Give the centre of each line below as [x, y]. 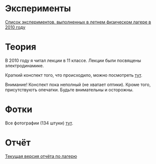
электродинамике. [24, 65]
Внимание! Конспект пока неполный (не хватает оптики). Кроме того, [78, 84]
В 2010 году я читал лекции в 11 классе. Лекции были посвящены [73, 60]
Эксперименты [38, 9]
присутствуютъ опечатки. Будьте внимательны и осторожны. [69, 90]
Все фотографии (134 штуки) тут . [39, 123]
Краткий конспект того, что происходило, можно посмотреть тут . [74, 75]
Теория [21, 47]
